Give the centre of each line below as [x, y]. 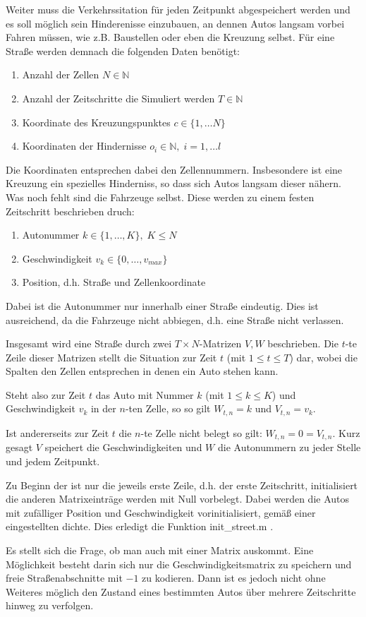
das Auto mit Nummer [145, 394]
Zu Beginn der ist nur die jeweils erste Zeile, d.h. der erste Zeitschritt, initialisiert [182, 485]
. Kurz [346, 432]
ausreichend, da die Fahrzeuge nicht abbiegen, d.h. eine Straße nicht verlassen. [175, 319]
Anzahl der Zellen [61, 74]
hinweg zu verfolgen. [50, 605]
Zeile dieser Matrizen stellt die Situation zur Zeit [111, 357]
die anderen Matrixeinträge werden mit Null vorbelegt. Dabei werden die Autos [178, 499]
